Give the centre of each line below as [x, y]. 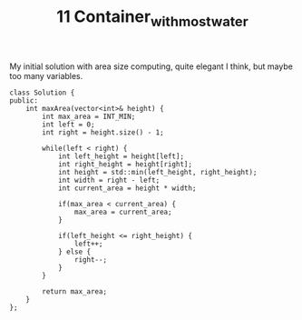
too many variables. [46, 75]
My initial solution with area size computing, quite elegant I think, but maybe [151, 66]
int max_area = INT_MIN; [89, 116]
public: [24, 100]
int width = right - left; [109, 180]
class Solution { [42, 93]
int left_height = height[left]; [121, 156]
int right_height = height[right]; [125, 164]
